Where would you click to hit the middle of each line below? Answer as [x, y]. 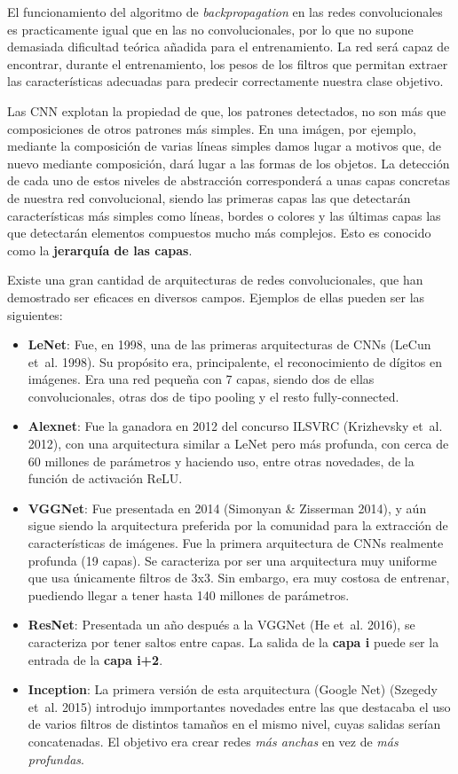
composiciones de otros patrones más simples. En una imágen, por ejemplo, [212, 128]
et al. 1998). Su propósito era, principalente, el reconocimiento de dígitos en [235, 361]
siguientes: [35, 314]
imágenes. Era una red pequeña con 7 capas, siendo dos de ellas [201, 379]
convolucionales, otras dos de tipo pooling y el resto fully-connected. [213, 396]
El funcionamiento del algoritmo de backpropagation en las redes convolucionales [225, 12]
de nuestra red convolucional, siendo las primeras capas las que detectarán [209, 197]
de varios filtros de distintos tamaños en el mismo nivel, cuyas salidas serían [234, 724]
